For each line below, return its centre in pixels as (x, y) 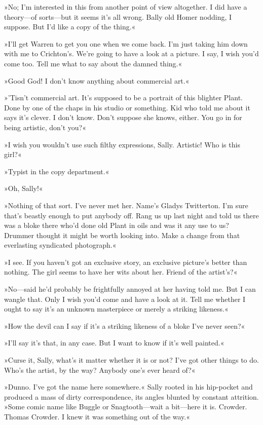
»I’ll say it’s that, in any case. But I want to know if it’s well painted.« (114, 343)
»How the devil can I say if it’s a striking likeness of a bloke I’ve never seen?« (125, 325)
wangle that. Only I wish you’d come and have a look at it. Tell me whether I (125, 299)
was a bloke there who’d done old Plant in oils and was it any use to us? (117, 225)
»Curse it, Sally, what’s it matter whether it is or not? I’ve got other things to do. (131, 360)
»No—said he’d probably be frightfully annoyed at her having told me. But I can (130, 289)
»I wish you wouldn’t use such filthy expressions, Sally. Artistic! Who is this (122, 144)
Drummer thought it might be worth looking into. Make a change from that (122, 235)
